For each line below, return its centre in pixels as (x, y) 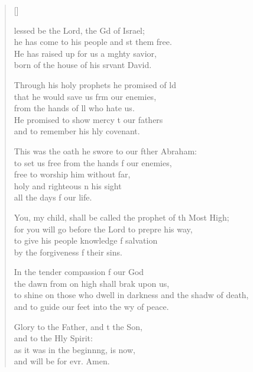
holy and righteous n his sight (68, 185)
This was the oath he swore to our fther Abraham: (105, 151)
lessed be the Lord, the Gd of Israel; (79, 30)
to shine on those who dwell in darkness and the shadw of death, (131, 295)
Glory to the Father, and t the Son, (78, 326)
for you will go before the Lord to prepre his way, (103, 229)
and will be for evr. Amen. (62, 361)
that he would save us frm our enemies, (85, 96)
